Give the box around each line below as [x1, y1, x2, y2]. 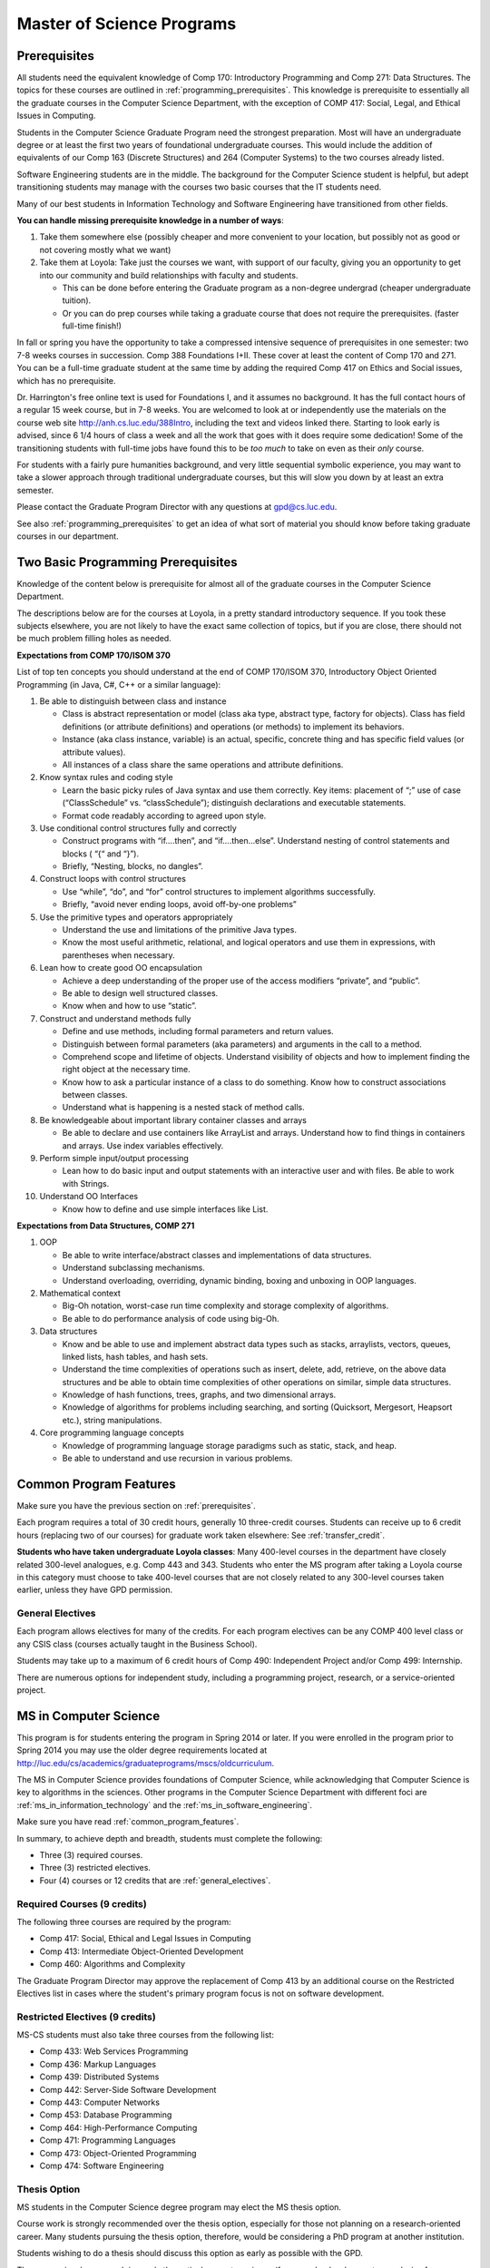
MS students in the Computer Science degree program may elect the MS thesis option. [16, 2202, 342, 2213]
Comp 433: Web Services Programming [39, 2046, 189, 2057]
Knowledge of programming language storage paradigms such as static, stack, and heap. [62, 1440, 397, 1451]
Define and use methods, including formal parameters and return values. [62, 1026, 335, 1037]
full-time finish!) [62, 320, 122, 331]
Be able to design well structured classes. [62, 987, 219, 998]
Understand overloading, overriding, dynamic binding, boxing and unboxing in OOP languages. [62, 1275, 416, 1286]
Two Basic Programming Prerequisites [16, 554, 238, 570]
